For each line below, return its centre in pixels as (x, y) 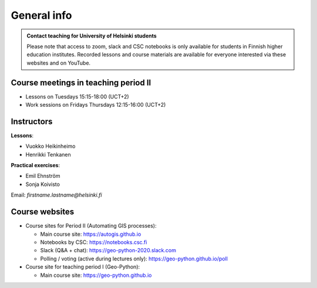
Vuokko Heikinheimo (50, 146)
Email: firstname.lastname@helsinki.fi (56, 195)
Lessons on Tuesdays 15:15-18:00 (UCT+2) (77, 96)
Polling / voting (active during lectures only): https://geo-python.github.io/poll (134, 259)
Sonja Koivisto (43, 184)
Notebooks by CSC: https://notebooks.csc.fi (94, 242)
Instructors (32, 121)
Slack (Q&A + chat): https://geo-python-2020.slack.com (108, 250)
